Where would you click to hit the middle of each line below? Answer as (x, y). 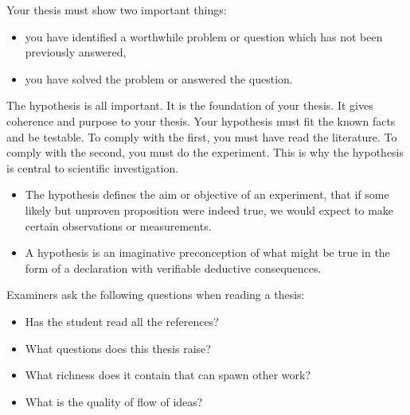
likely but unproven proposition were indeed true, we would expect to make (209, 209)
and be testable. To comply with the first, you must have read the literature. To (202, 136)
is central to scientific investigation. (93, 167)
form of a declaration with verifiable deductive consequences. (173, 268)
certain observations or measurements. (118, 225)
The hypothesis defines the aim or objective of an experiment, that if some (207, 194)
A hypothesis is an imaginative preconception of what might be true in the (207, 252)
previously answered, (76, 52)
